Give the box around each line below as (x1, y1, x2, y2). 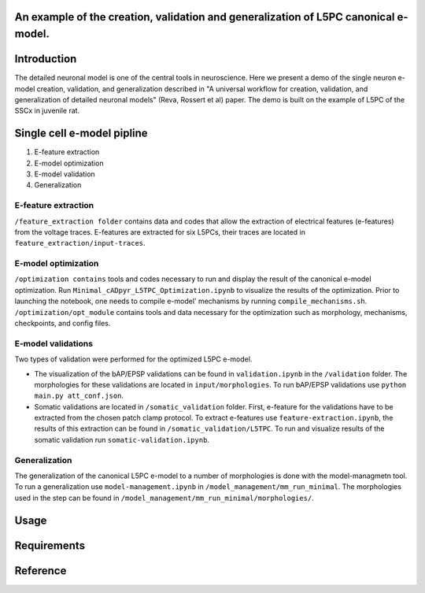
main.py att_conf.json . (34, 391, 124, 401)
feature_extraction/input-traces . (14, 239, 146, 248)
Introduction (14, 52, 77, 66)
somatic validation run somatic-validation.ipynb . (34, 435, 210, 444)
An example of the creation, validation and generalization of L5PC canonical (14, 10, 395, 24)
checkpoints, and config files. (14, 319, 111, 328)
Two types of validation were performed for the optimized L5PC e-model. (14, 354, 253, 364)
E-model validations (14, 338, 94, 349)
